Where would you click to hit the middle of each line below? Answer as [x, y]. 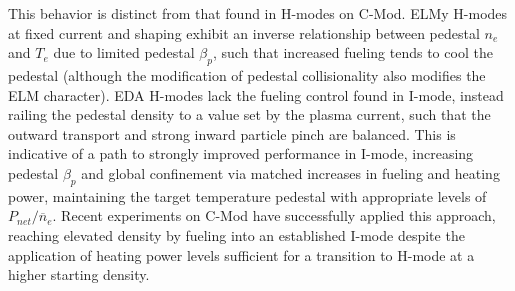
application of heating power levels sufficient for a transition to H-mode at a [241, 254]
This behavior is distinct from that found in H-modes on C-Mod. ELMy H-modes [258, 13]
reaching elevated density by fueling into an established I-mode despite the [236, 234]
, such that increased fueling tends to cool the [353, 52]
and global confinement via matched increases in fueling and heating [290, 172]
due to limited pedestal [124, 52]
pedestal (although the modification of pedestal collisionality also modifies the [247, 74]
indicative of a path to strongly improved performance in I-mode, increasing [241, 153]
